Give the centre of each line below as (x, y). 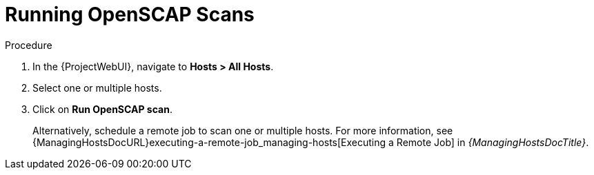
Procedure (29, 45)
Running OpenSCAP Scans (130, 14)
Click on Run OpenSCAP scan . (102, 109)
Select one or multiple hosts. (97, 87)
